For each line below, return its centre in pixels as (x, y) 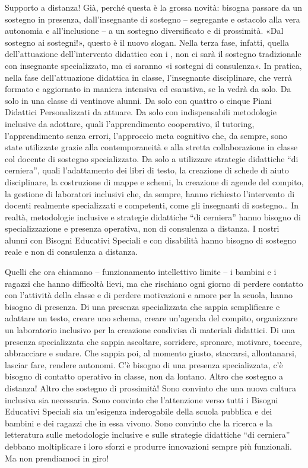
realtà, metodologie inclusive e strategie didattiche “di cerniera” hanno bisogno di (153, 216)
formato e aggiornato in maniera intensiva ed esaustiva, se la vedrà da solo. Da (148, 89)
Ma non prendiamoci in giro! (57, 458)
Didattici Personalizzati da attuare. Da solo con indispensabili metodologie (141, 112)
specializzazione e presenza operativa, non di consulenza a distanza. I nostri (142, 228)
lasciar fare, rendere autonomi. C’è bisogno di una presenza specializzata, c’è (144, 364)
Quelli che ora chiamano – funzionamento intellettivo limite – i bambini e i (141, 272)
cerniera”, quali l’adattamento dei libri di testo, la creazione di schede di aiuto (147, 170)
